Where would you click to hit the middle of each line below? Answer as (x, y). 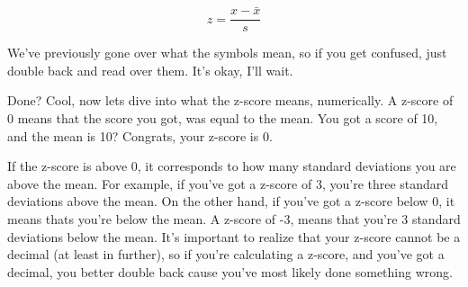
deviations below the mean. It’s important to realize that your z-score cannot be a (234, 236)
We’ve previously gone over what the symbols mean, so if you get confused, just (227, 53)
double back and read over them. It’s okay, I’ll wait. (150, 70)
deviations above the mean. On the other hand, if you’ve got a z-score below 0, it (231, 201)
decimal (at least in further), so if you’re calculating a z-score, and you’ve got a (226, 254)
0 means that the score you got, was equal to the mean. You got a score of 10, (223, 118)
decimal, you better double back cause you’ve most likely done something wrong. (230, 271)
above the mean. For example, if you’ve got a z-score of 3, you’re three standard (228, 183)
